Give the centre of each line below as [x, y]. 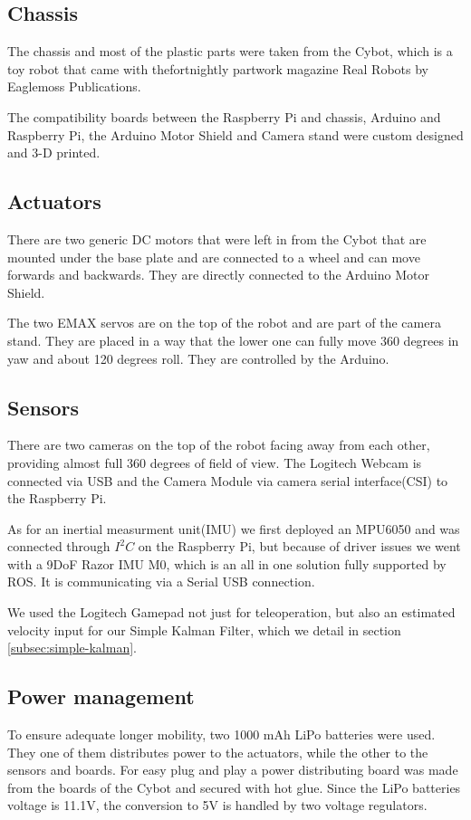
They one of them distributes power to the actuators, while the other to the [218, 752]
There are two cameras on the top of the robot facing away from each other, [219, 445]
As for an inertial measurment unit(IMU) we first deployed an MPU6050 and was [234, 528]
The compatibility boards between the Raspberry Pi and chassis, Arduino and [224, 116]
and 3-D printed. [54, 153]
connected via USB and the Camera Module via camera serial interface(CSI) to [228, 480]
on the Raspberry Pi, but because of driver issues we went [299, 546]
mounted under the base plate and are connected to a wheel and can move [214, 257]
